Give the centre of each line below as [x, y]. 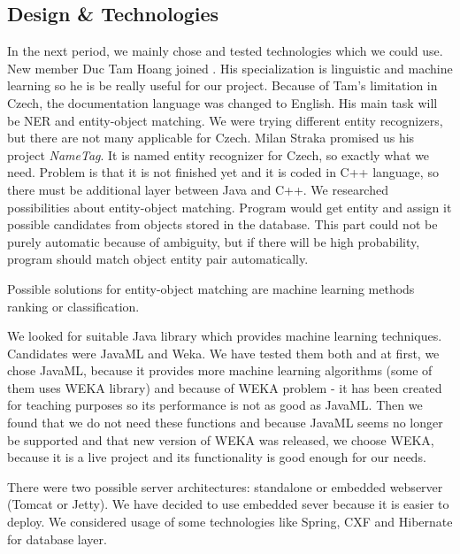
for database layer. [57, 539]
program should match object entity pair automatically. [158, 259]
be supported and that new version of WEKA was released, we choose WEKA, [221, 439]
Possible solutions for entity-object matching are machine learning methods [211, 288]
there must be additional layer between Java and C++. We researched [198, 189]
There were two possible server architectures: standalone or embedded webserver [225, 486]
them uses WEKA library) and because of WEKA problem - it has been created [225, 387]
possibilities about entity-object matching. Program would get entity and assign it [230, 207]
